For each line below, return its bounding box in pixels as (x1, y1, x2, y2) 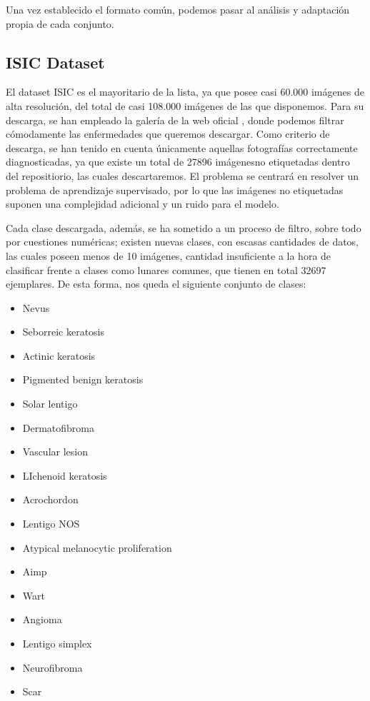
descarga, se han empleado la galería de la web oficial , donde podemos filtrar (6, 112, 344, 127)
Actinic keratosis (22, 348, 96, 363)
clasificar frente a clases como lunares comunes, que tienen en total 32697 (6, 262, 326, 277)
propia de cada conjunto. (6, 16, 114, 31)
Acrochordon (22, 492, 79, 507)
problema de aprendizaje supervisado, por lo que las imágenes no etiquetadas (6, 182, 344, 197)
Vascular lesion (22, 444, 88, 459)
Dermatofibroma (22, 420, 95, 435)
